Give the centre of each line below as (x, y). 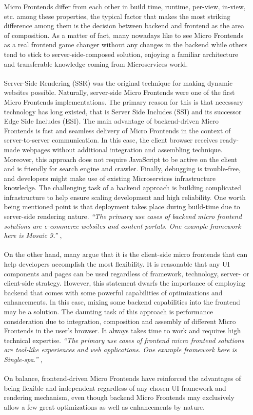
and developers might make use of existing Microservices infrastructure (110, 178)
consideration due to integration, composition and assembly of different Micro (120, 321)
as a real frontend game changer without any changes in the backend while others (126, 45)
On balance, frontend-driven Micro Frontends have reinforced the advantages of (123, 378)
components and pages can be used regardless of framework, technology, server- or (127, 273)
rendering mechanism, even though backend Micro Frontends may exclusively (119, 397)
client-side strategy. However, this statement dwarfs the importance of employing (125, 283)
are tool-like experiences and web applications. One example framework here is (120, 350)
